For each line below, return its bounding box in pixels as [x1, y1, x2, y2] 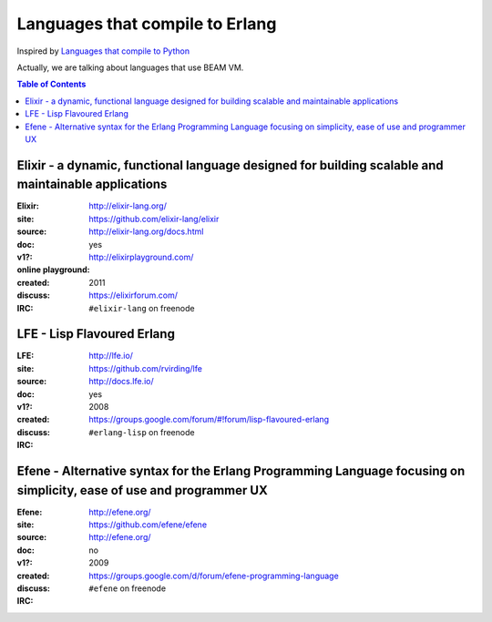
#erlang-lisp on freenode [88, 426, 195, 437]
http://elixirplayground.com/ [88, 251, 194, 262]
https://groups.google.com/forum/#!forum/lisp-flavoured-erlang [88, 414, 330, 425]
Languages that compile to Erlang [16, 14, 277, 34]
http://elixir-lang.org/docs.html [88, 226, 204, 237]
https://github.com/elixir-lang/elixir [88, 213, 220, 224]
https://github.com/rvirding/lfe [88, 362, 202, 373]
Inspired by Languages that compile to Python [16, 46, 190, 56]
